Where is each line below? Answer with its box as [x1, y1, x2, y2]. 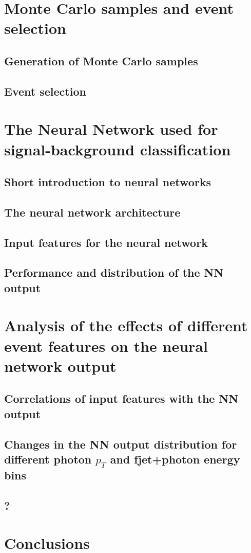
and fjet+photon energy [110, 451, 240, 467]
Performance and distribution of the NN [4, 264, 224, 280]
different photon [4, 451, 92, 467]
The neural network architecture [4, 204, 181, 220]
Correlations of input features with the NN [4, 390, 239, 406]
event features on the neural [4, 335, 208, 356]
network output [4, 355, 117, 376]
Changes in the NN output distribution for [4, 436, 237, 452]
